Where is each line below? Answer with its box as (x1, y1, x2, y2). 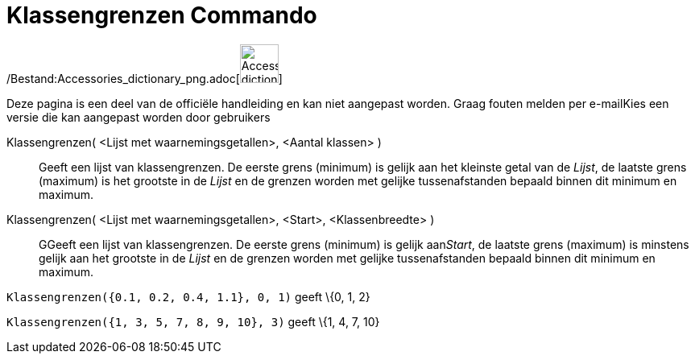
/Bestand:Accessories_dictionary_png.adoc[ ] (6, 71, 283, 85)
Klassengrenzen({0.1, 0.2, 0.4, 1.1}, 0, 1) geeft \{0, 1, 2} (6, 289, 370, 304)
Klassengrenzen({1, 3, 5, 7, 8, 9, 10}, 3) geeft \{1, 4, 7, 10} (6, 314, 380, 329)
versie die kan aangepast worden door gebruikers (6, 110, 271, 124)
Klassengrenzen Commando (6, 2, 317, 29)
